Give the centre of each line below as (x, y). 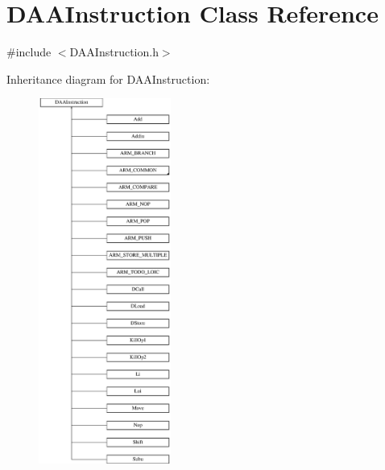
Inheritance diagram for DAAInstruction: (108, 78)
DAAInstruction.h (114, 52)
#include (29, 52)
